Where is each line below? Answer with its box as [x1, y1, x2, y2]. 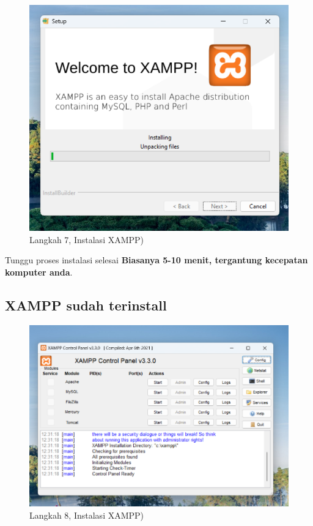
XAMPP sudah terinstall [5, 295, 167, 314]
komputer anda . [5, 265, 73, 278]
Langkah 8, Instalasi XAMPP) [29, 508, 144, 521]
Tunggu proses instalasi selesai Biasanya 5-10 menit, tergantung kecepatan [5, 254, 308, 266]
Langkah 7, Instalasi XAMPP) [29, 233, 144, 246]
